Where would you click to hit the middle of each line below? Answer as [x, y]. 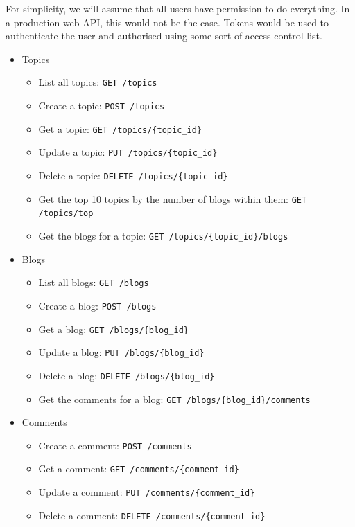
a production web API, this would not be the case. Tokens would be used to [167, 22]
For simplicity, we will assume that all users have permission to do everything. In [178, 8]
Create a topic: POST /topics [102, 106]
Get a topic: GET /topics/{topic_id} [120, 128]
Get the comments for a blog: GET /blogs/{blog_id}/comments [174, 399]
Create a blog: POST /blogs [97, 305]
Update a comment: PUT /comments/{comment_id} [147, 492]
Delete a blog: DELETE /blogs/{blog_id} [127, 375]
